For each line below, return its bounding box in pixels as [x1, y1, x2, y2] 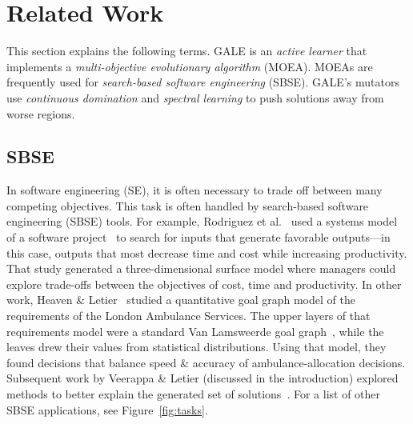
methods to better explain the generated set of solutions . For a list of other [6, 386, 381, 402]
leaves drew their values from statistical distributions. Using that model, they [6, 338, 387, 355]
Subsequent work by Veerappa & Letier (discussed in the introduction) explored [6, 370, 399, 386]
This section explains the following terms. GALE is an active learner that [6, 42, 367, 59]
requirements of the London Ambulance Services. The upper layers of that [6, 307, 371, 324]
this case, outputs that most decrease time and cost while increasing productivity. [6, 244, 407, 261]
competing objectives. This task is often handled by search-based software [6, 197, 369, 214]
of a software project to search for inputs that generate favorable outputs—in [6, 229, 391, 246]
